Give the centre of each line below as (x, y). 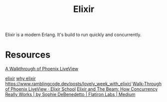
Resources (28, 55)
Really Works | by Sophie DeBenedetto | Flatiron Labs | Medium (70, 94)
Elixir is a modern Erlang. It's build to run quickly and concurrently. (73, 35)
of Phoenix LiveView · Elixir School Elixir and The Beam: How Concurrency (82, 89)
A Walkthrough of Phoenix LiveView (42, 69)
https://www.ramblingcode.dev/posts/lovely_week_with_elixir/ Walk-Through (83, 84)
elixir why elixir (20, 78)
